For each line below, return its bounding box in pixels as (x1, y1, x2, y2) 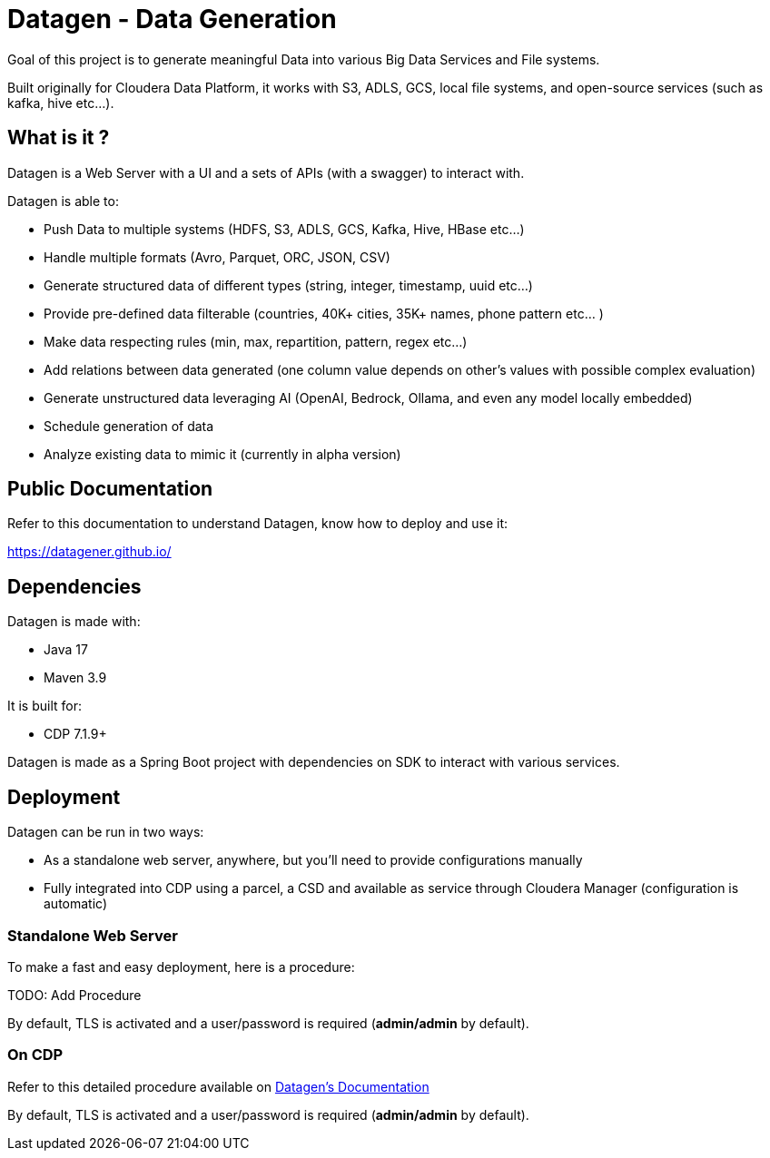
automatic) (44, 896, 108, 912)
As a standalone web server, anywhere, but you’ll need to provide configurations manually (44, 852, 583, 868)
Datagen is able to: (7, 192, 119, 209)
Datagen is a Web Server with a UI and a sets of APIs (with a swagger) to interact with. (7, 164, 525, 181)
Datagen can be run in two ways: (7, 824, 204, 840)
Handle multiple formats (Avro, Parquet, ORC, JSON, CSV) (44, 249, 390, 265)
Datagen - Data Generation (7, 4, 337, 34)
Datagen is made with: (7, 613, 141, 630)
